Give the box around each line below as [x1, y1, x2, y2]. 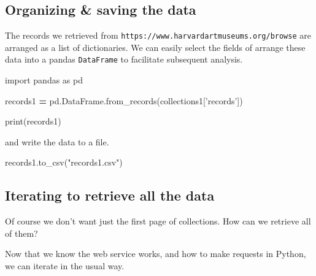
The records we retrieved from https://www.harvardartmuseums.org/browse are [5, 29, 311, 42]
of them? [5, 226, 38, 239]
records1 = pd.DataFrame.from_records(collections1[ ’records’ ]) [5, 94, 243, 107]
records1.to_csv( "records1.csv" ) [5, 156, 123, 169]
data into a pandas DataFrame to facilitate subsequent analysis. [5, 53, 243, 66]
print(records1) [5, 115, 61, 128]
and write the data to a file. [5, 135, 109, 148]
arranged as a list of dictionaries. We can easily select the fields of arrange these [5, 40, 306, 53]
